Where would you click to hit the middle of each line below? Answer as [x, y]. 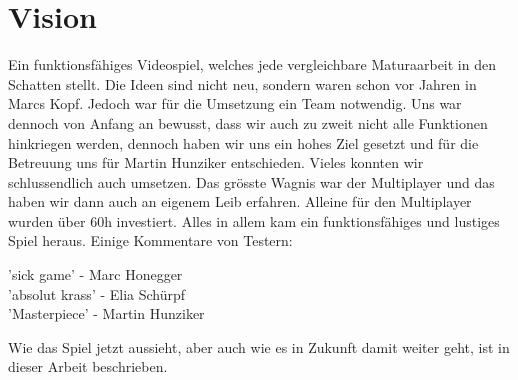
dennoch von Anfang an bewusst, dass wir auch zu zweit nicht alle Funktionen [248, 122]
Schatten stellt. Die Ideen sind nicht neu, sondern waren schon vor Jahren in [242, 83]
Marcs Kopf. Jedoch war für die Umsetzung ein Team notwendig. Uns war [235, 103]
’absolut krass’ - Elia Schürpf [97, 293]
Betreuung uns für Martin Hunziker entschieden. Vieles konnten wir [216, 162]
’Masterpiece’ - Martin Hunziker [106, 313]
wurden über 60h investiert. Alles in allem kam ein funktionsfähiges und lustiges [254, 220]
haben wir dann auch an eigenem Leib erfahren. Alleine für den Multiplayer [240, 201]
